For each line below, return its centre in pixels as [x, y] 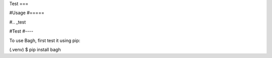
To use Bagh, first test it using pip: [45, 40]
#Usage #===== [27, 13]
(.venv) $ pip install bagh [35, 49]
